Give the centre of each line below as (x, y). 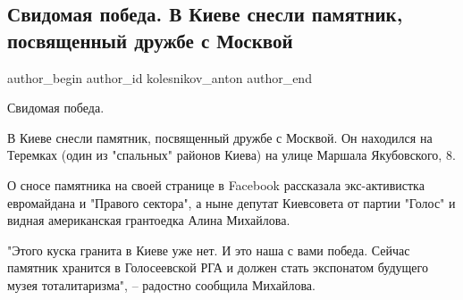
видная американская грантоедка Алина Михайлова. (149, 220)
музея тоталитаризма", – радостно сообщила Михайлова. (161, 284)
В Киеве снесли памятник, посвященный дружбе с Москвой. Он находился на (220, 137)
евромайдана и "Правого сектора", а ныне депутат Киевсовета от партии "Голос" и (231, 202)
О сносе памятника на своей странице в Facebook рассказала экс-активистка (216, 184)
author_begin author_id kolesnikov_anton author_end (160, 77)
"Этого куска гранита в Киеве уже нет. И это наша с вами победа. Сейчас (209, 250)
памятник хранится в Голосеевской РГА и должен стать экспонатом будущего (218, 267)
